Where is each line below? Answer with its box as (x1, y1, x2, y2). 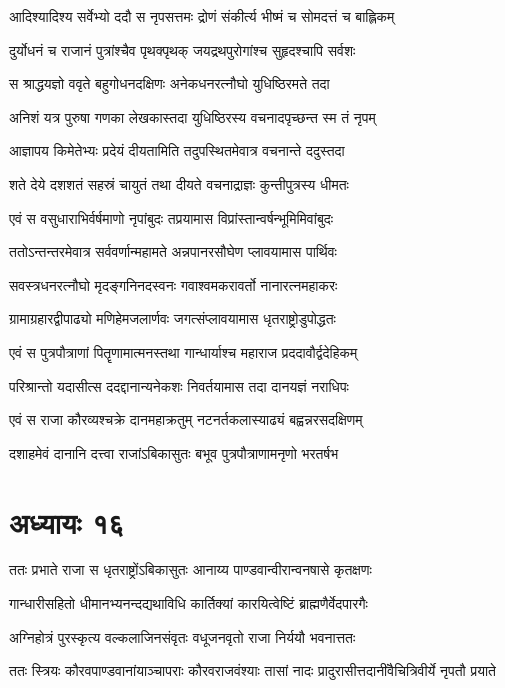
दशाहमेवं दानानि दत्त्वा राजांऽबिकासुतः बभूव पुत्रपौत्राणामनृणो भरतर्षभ (9, 442, 339, 463)
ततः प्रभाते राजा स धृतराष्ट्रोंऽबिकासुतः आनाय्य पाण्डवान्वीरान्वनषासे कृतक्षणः (9, 559, 372, 580)
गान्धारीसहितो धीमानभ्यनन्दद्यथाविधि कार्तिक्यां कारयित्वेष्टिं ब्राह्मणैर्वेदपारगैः (9, 593, 368, 614)
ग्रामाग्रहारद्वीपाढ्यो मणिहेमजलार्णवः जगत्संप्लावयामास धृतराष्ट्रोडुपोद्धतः (9, 308, 336, 329)
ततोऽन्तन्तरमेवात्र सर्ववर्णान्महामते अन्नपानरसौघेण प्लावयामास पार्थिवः (9, 241, 337, 262)
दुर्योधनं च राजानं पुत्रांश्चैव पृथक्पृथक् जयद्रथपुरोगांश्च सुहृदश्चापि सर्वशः (9, 39, 356, 60)
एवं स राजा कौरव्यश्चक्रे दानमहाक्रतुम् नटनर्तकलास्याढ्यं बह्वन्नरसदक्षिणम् (9, 409, 363, 430)
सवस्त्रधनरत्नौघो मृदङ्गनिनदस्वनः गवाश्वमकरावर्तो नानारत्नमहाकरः (9, 274, 338, 295)
